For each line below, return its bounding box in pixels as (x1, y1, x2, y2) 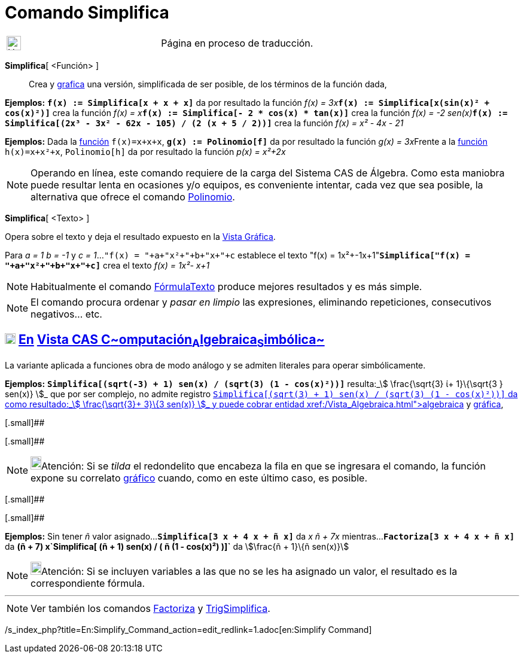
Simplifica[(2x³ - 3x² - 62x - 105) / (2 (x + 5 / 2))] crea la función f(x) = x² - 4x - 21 (5, 117, 404, 128)
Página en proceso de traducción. (161, 36, 313, 49)
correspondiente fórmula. (31, 577, 145, 589)
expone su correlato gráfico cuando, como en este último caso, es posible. (31, 471, 367, 484)
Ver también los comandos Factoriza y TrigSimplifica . (31, 602, 270, 614)
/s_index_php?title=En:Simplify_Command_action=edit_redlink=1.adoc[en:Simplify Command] (5, 624, 372, 635)
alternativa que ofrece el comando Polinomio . (31, 190, 235, 203)
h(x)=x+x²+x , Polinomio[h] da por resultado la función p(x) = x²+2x (5, 146, 286, 157)
